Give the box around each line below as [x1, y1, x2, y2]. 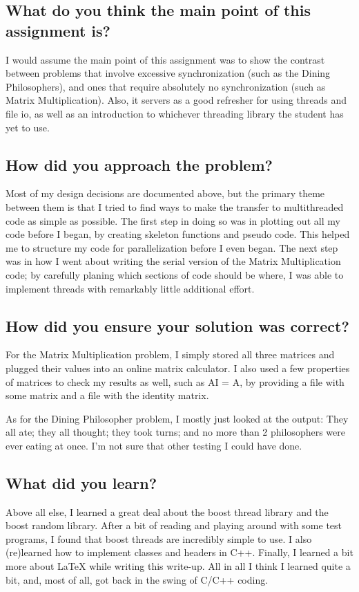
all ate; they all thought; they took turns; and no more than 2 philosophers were [6, 425, 345, 439]
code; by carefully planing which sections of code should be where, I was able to [6, 267, 344, 281]
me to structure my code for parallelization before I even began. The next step [6, 240, 338, 255]
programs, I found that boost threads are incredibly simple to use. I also [6, 531, 312, 546]
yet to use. [6, 120, 50, 134]
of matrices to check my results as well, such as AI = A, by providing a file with [6, 374, 345, 389]
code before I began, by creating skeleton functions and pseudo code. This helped [6, 227, 350, 241]
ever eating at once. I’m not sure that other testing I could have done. [6, 438, 302, 452]
